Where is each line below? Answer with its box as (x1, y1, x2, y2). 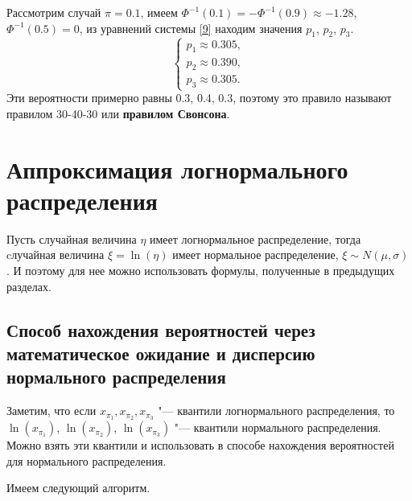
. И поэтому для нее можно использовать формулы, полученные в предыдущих (6, 262, 395, 279)
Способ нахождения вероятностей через (6, 317, 315, 342)
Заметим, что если (6, 402, 97, 419)
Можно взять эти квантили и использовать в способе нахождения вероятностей (6, 437, 394, 454)
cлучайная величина (6, 246, 105, 263)
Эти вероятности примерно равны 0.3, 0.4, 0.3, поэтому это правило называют (6, 89, 392, 106)
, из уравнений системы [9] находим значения (79, 19, 303, 36)
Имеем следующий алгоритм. (6, 479, 150, 496)
